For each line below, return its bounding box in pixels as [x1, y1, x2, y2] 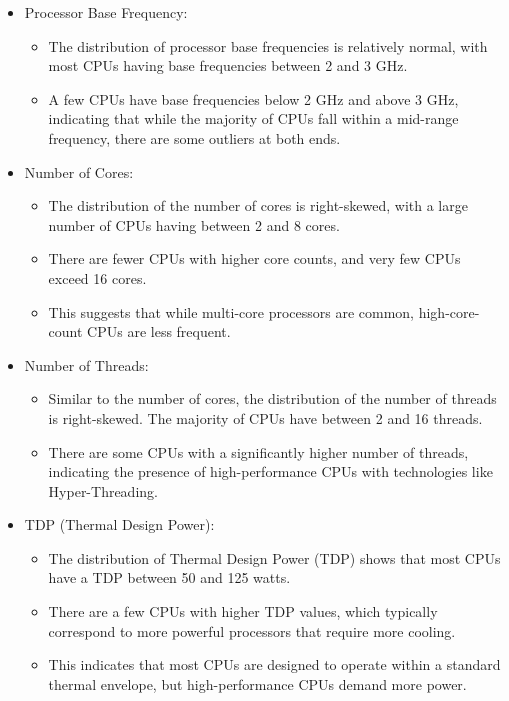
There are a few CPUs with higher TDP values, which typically [48, 601, 438, 622]
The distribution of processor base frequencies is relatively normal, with [48, 35, 488, 56]
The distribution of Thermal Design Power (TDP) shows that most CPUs [48, 547, 501, 568]
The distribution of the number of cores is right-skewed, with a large [48, 195, 468, 216]
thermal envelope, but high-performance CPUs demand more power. [48, 673, 467, 694]
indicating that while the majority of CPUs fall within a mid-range [48, 108, 459, 129]
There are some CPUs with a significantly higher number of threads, [48, 441, 469, 462]
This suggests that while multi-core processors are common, [48, 301, 415, 322]
